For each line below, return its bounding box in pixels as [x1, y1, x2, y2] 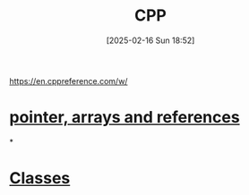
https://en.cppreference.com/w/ [9, 75, 128, 86]
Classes [9, 168, 71, 189]
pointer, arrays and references [9, 107, 240, 128]
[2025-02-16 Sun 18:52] [106, 35, 195, 46]
